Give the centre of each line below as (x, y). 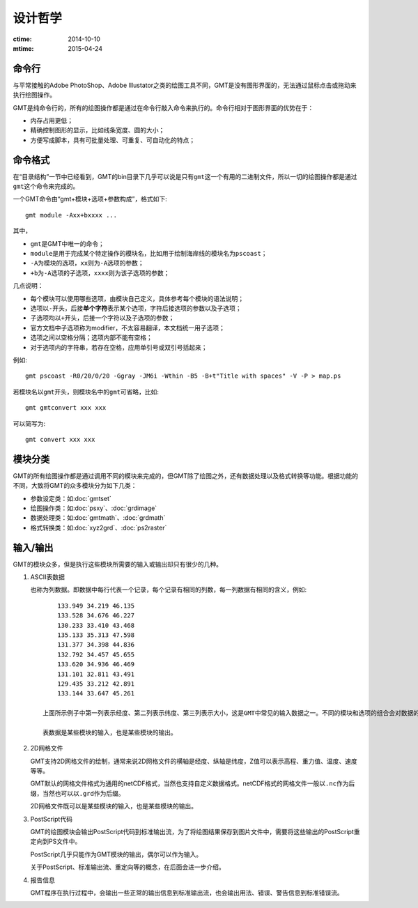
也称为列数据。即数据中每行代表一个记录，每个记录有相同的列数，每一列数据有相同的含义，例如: (169, 590)
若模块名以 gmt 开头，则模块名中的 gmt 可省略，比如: (86, 392)
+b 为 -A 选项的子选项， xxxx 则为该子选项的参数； (100, 272)
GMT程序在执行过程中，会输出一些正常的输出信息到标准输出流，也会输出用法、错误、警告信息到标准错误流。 (187, 893)
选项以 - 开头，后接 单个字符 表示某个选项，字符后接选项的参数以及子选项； (136, 308)
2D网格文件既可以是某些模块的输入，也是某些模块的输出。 (114, 806)
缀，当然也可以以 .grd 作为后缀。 (77, 793)
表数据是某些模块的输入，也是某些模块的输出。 (110, 732)
